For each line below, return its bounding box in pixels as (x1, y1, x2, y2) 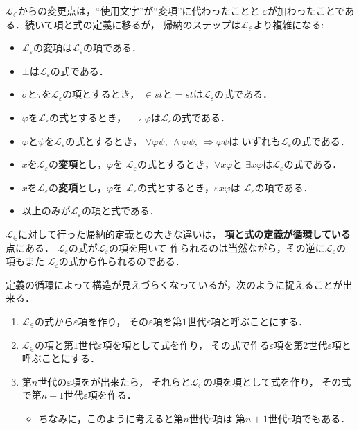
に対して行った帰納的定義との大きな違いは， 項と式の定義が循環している (18, 226, 351, 241)
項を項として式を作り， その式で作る (102, 337, 270, 352)
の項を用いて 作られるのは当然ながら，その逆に (108, 240, 325, 255)
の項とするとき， (62, 87, 140, 101)
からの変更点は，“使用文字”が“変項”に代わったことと (18, 3, 260, 17)
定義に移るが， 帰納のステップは (92, 17, 241, 31)
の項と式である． (81, 203, 159, 218)
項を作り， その (78, 313, 149, 328)
